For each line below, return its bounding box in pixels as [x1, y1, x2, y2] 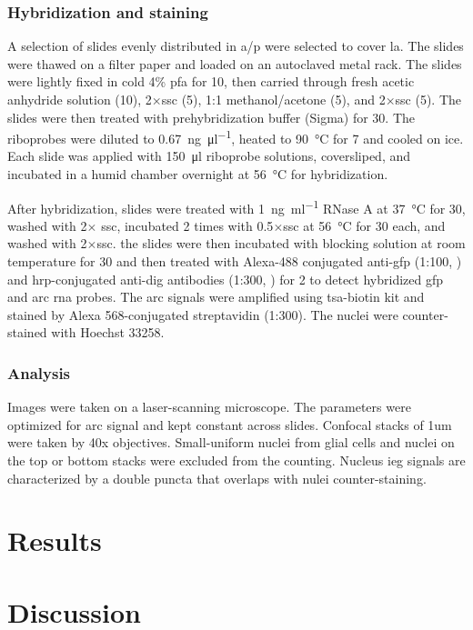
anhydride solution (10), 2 [7, 90, 152, 108]
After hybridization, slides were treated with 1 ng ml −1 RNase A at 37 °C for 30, [7, 195, 466, 217]
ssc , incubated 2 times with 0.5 [101, 215, 274, 235]
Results [7, 522, 102, 559]
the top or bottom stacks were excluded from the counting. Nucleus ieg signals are [7, 451, 466, 470]
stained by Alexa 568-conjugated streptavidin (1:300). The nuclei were [7, 305, 398, 324]
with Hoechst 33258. [51, 323, 165, 342]
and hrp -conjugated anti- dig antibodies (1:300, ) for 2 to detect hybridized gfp [7, 269, 444, 288]
